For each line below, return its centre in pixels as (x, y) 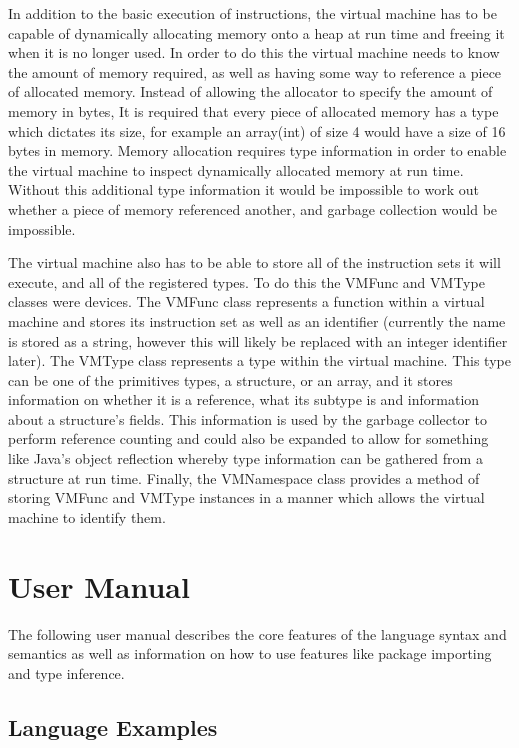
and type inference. (66, 672)
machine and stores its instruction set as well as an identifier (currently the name (257, 320)
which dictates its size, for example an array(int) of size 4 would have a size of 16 (257, 130)
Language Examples (113, 726)
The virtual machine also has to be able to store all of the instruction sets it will (254, 262)
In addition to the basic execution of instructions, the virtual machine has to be (252, 13)
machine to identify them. (87, 516)
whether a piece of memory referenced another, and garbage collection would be (253, 208)
